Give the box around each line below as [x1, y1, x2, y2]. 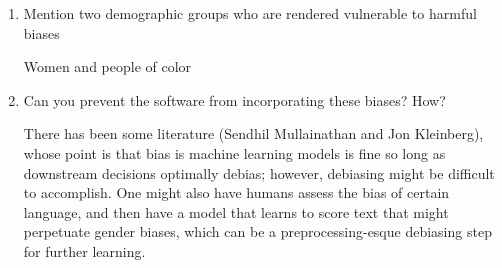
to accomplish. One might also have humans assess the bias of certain [23, 182, 450, 203]
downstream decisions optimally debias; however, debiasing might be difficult [23, 162, 495, 183]
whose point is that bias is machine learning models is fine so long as [23, 142, 446, 163]
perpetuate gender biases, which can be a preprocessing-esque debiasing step [23, 221, 492, 242]
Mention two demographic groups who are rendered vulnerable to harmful [23, 3, 477, 23]
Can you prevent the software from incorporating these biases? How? [23, 89, 446, 110]
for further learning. [23, 240, 146, 261]
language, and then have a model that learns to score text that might [23, 201, 449, 222]
